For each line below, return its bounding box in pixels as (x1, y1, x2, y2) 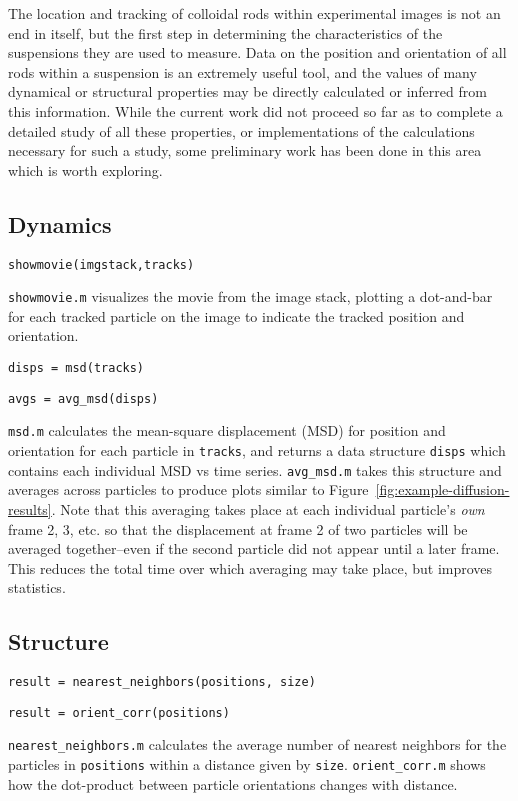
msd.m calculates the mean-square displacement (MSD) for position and (8, 420, 446, 441)
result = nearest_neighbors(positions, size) (8, 675, 316, 690)
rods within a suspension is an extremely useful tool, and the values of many (8, 61, 477, 82)
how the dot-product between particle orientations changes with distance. (8, 773, 458, 794)
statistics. (8, 577, 66, 598)
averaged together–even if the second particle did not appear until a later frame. (8, 538, 500, 559)
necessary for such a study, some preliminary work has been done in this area (8, 140, 482, 161)
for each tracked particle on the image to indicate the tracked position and (8, 305, 465, 326)
